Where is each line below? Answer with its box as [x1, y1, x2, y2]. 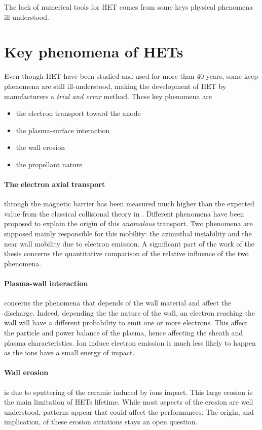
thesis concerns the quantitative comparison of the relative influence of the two [4, 248, 249, 259]
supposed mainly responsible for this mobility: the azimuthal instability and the [4, 228, 252, 239]
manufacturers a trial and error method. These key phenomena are [4, 90, 212, 101]
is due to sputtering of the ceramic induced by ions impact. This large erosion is [4, 386, 253, 397]
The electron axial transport [4, 179, 105, 190]
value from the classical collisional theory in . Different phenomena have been [4, 208, 244, 219]
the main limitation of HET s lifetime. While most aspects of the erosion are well [4, 396, 253, 407]
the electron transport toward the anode [16, 108, 141, 118]
